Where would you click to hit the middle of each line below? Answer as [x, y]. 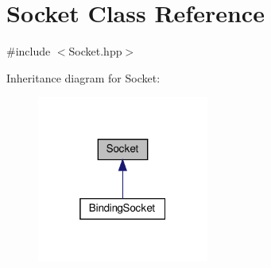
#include [29, 51]
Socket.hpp [95, 51]
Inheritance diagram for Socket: [83, 77]
